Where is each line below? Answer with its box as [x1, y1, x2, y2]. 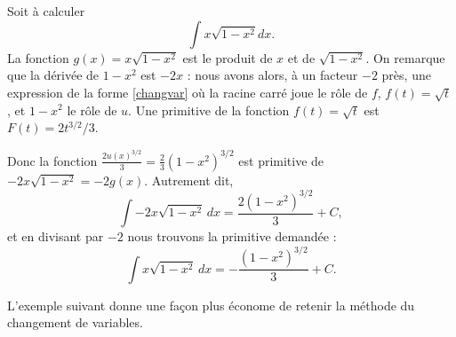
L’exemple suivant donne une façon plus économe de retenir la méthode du [7, 295, 415, 314]
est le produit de [182, 48, 273, 67]
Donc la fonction [7, 151, 98, 169]
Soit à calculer [7, 2, 85, 20]
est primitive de [238, 151, 324, 169]
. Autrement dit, [144, 170, 234, 189]
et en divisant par [7, 227, 104, 246]
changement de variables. [7, 313, 143, 332]
